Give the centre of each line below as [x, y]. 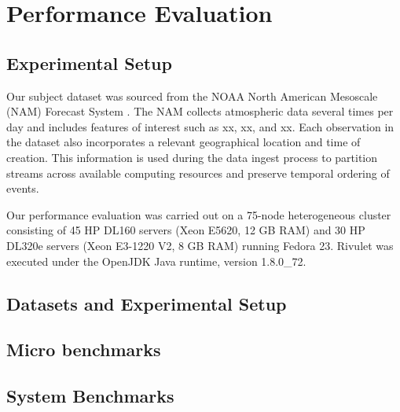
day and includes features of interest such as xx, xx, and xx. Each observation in [200, 126]
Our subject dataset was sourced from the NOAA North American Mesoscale [192, 96]
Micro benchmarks [84, 349]
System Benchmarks [90, 396]
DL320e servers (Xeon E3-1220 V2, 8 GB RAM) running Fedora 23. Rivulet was [200, 245]
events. [23, 188]
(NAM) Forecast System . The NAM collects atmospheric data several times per [200, 111]
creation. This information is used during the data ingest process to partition [192, 157]
